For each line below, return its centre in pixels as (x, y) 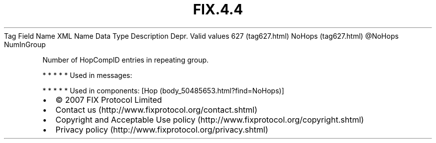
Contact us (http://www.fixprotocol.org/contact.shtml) (157, 109)
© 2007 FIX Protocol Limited (109, 100)
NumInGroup (25, 44)
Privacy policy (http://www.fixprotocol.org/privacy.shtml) (162, 129)
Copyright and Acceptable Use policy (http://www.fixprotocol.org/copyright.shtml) (210, 119)
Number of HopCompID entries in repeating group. (126, 60)
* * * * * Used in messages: (87, 75)
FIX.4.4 (218, 9)
